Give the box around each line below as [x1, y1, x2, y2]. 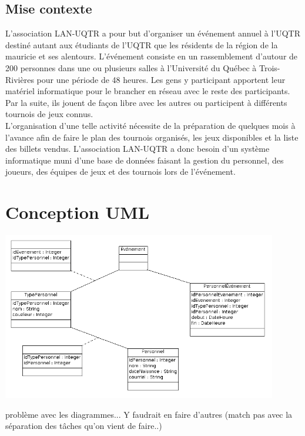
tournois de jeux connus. [5, 108, 93, 120]
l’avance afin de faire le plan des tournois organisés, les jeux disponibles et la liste [5, 131, 299, 143]
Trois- [259, 61, 280, 74]
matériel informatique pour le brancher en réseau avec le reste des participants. [5, 85, 290, 97]
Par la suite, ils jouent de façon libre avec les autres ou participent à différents [5, 96, 287, 108]
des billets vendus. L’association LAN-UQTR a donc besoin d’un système [5, 142, 270, 155]
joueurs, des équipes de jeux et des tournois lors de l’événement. [5, 165, 236, 178]
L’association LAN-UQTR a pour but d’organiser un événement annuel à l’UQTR [5, 27, 301, 39]
